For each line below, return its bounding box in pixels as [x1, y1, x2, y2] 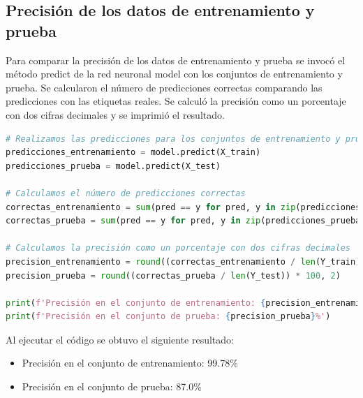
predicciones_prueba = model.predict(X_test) [6, 161, 221, 171]
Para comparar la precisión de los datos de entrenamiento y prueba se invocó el [6, 52, 346, 67]
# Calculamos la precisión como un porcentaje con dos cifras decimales [6, 243, 350, 253]
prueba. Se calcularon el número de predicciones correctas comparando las [6, 80, 323, 94]
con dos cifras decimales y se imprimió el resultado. [6, 107, 225, 121]
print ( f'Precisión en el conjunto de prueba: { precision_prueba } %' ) [6, 311, 331, 322]
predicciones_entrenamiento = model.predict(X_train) [6, 147, 261, 158]
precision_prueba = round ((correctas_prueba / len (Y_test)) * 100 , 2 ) [6, 270, 341, 281]
